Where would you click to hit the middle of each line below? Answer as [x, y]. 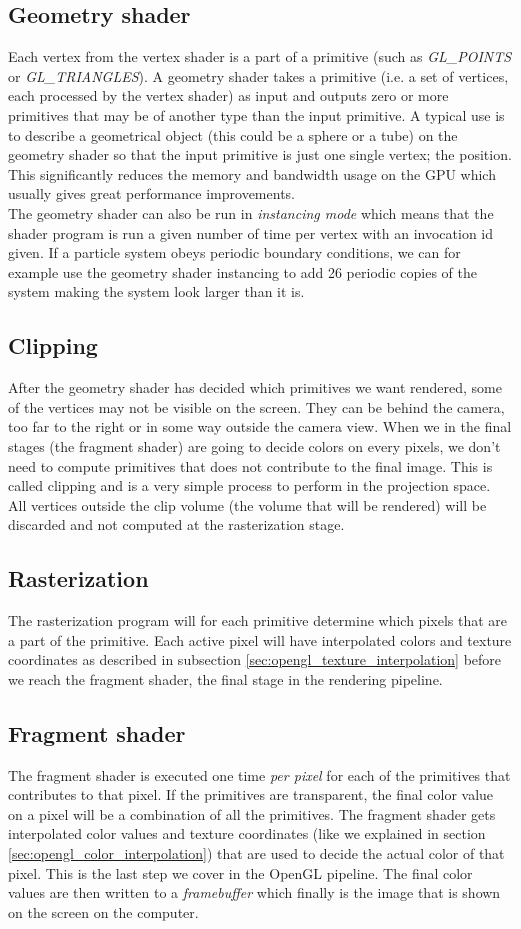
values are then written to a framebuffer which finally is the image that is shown [254, 892]
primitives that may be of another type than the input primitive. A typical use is [256, 114]
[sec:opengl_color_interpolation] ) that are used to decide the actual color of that [256, 853]
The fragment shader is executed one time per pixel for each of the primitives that [259, 774]
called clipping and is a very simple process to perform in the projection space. [249, 485]
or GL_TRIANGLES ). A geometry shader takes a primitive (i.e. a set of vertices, [258, 75]
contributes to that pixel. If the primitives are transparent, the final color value [251, 794]
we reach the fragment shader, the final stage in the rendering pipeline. [225, 678]
